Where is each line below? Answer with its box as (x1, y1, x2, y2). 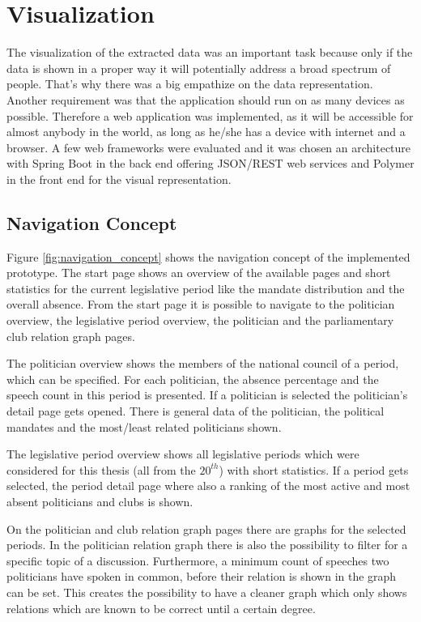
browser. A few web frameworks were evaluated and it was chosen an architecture (6, 138, 411, 155)
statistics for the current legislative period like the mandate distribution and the (6, 279, 405, 296)
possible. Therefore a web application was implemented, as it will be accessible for (6, 107, 414, 124)
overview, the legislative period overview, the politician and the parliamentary (6, 312, 394, 329)
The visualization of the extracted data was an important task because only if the (6, 44, 413, 61)
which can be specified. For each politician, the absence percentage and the (6, 370, 379, 387)
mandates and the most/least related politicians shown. (6, 418, 282, 435)
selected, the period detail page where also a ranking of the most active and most (6, 477, 410, 494)
